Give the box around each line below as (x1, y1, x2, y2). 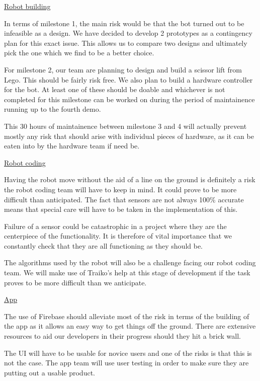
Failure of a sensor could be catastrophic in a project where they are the (4, 220, 227, 231)
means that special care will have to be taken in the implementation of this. (4, 204, 238, 214)
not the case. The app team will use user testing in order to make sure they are (4, 357, 249, 368)
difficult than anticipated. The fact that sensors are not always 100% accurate (4, 194, 244, 204)
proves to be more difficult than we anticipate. (4, 277, 147, 287)
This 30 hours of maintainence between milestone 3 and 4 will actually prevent (4, 120, 247, 131)
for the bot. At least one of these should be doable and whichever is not (4, 84, 225, 95)
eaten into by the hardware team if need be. (4, 140, 140, 151)
